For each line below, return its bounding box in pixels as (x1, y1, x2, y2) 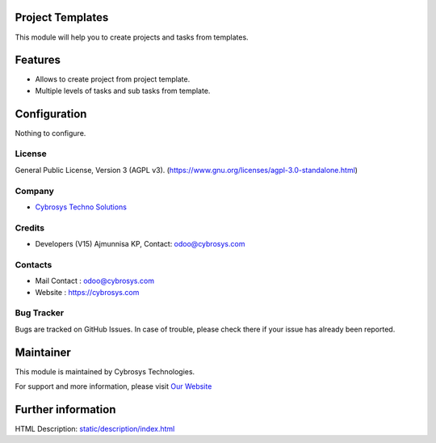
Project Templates (15, 11, 109, 24)
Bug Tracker (15, 307, 65, 319)
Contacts (15, 259, 52, 270)
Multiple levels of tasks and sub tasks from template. (35, 86, 211, 95)
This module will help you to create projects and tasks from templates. (15, 32, 249, 42)
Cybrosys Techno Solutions (35, 202, 127, 212)
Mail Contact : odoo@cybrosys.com (35, 276, 155, 286)
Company (15, 185, 54, 196)
